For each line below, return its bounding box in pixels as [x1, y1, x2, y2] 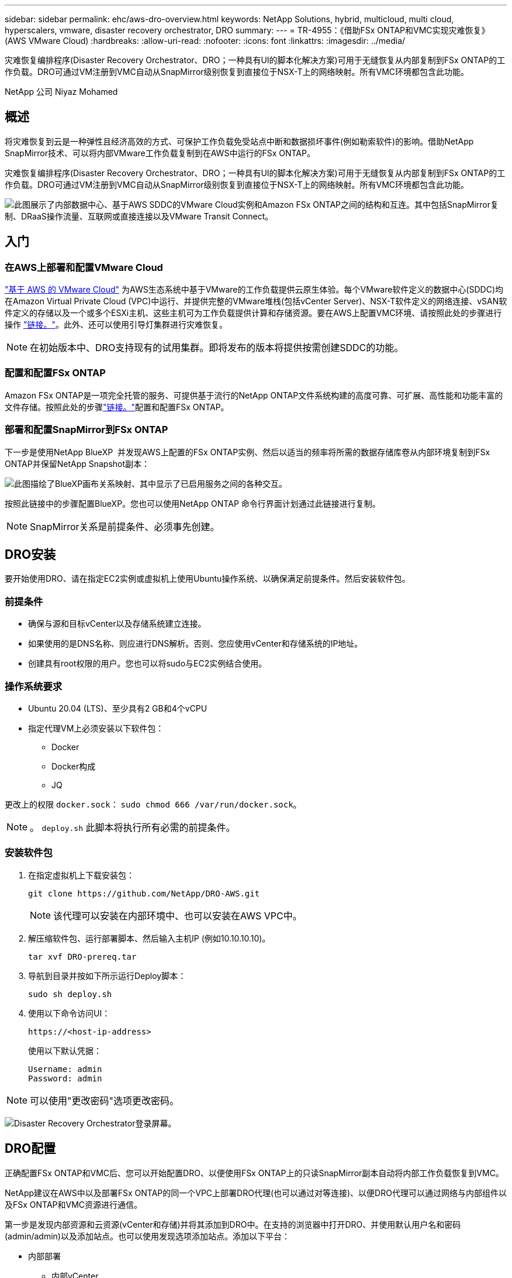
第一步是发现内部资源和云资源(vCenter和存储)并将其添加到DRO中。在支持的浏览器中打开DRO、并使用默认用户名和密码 [5, 1219, 461, 1229]
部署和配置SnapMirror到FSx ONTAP [5, 424, 168, 436]
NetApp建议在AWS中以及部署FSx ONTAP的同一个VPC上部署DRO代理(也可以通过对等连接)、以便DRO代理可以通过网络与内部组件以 [5, 1187, 507, 1198]
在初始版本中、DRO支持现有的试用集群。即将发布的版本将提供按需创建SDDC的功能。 [30, 342, 404, 354]
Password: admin [28, 1073, 102, 1083]
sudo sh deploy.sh [28, 989, 112, 999]
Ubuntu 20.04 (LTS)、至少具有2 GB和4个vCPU [28, 703, 207, 713]
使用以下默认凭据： [28, 1045, 102, 1056]
